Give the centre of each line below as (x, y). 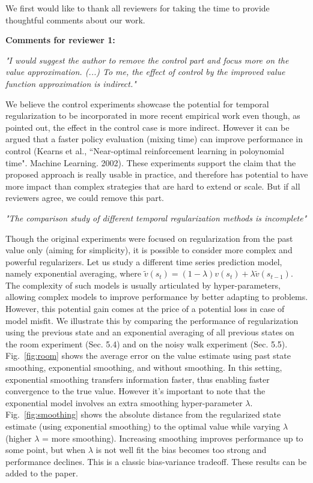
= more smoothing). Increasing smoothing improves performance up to (173, 438)
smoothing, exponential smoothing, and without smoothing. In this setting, (144, 367)
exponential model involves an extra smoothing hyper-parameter (124, 402)
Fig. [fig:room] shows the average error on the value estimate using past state (148, 355)
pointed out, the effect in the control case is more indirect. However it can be (147, 127)
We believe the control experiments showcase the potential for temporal (137, 103)
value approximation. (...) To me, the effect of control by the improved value (145, 72)
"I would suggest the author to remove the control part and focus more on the (147, 60)
